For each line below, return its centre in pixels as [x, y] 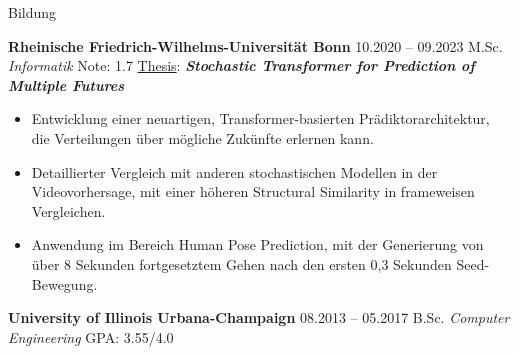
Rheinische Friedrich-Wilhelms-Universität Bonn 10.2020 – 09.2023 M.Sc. [255, 45]
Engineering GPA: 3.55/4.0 [91, 336]
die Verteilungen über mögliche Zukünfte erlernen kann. [202, 137]
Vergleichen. [68, 210]
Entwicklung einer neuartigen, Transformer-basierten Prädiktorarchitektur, [260, 118]
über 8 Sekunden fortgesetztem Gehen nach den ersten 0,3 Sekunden [241, 263]
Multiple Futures [66, 84]
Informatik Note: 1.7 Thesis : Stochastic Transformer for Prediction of [241, 65]
